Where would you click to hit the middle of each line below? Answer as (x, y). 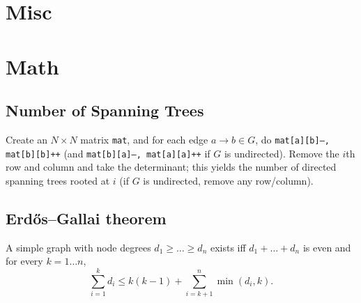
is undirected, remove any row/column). (228, 180)
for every (24, 261)
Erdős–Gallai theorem (86, 218)
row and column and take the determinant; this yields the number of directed (171, 167)
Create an (26, 139)
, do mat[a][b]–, (292, 139)
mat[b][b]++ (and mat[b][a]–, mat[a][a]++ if (108, 153)
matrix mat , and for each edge (144, 139)
